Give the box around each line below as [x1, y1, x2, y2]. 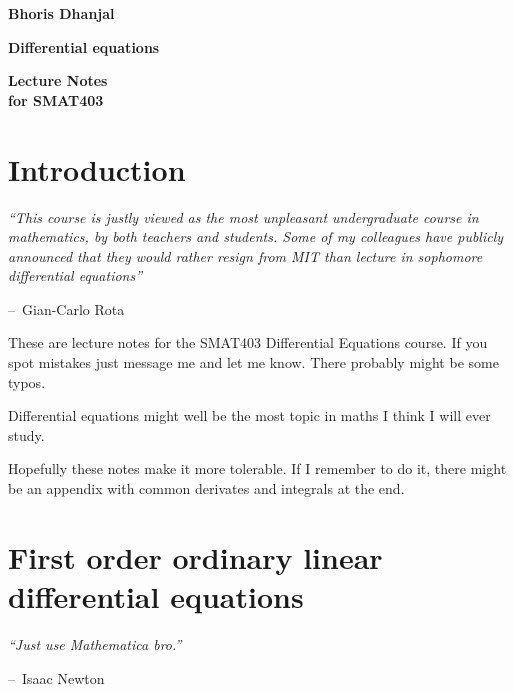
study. [8, 424, 45, 445]
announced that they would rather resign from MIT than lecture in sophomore [8, 245, 483, 266]
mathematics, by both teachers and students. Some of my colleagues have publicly [8, 226, 504, 247]
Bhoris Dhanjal [8, 3, 115, 23]
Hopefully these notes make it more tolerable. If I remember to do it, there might [8, 458, 507, 479]
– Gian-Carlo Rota [8, 298, 125, 319]
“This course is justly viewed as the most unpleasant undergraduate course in [8, 206, 479, 227]
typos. [8, 371, 46, 392]
